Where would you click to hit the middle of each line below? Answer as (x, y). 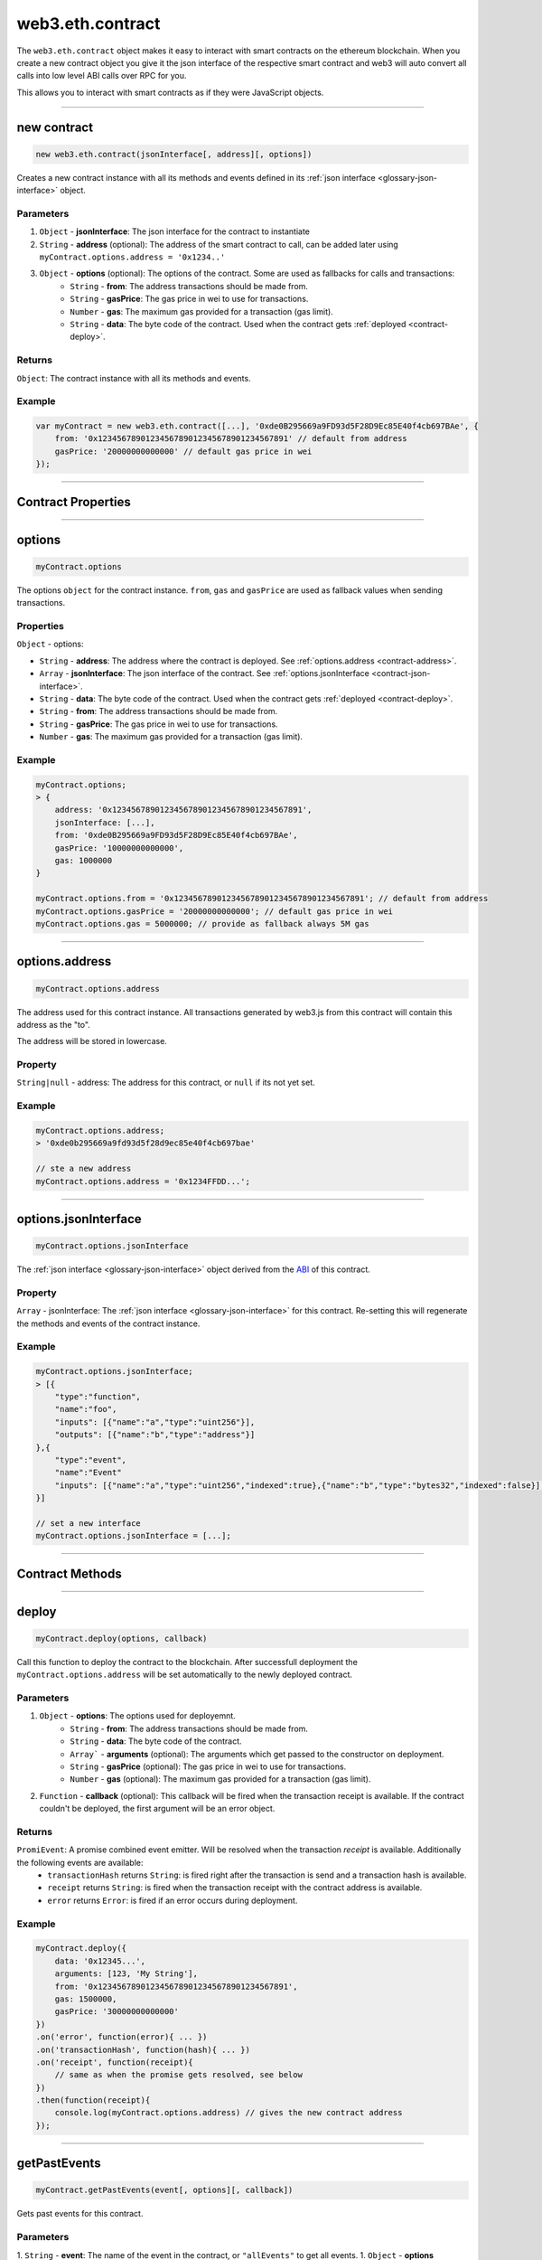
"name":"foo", (86, 1409)
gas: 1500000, (86, 1999)
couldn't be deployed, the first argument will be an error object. (157, 1809)
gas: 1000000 (84, 860)
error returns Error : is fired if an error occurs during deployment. (173, 1900)
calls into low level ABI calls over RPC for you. (102, 76)
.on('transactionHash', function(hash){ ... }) (143, 2049)
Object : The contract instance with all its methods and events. (134, 378)
